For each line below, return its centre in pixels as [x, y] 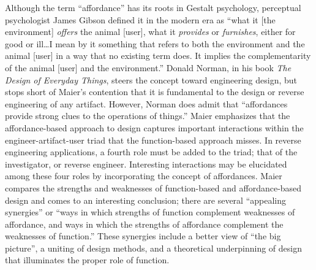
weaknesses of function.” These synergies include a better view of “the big [143, 236]
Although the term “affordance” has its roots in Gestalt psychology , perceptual [153, 7]
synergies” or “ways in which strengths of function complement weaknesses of [150, 212]
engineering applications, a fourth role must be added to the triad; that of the [151, 152]
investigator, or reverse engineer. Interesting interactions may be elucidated [146, 164]
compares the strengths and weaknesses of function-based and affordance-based [153, 187]
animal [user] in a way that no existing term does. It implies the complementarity [158, 56]
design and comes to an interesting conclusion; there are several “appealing [146, 200]
